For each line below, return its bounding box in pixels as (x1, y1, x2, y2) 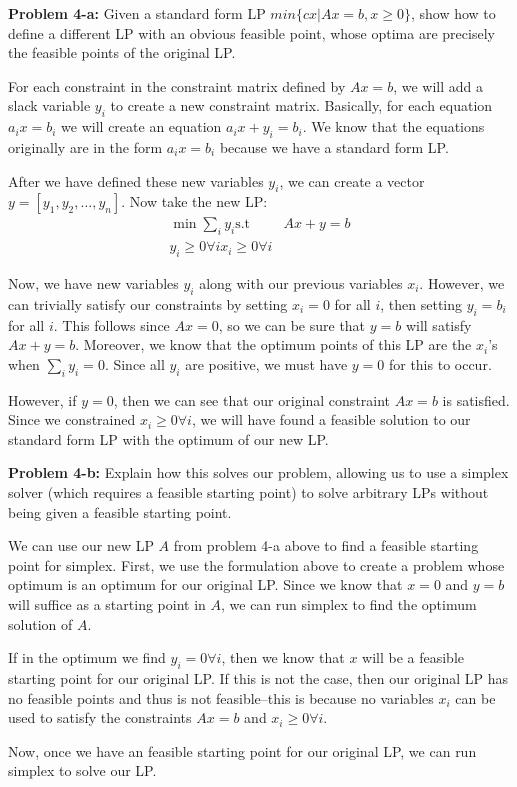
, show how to (410, 3, 496, 23)
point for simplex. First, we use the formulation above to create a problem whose (8, 554, 505, 575)
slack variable (8, 95, 91, 116)
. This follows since (53, 314, 170, 335)
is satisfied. (442, 389, 510, 410)
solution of (8, 613, 73, 634)
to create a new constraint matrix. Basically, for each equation (110, 95, 493, 116)
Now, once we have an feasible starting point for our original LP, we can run (8, 740, 477, 761)
